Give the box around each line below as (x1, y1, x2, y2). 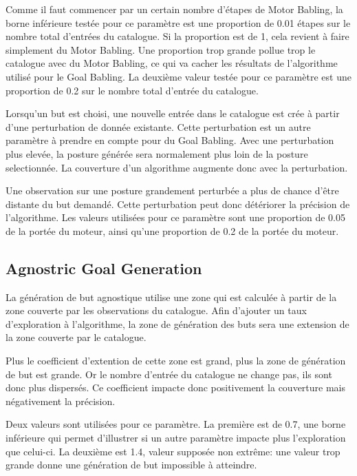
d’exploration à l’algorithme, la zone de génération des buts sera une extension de (6, 316, 349, 331)
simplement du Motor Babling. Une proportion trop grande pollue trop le (6, 42, 316, 56)
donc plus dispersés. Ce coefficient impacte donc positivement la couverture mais (6, 380, 346, 395)
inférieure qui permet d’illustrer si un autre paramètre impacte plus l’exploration (6, 431, 346, 445)
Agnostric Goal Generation (6, 257, 202, 278)
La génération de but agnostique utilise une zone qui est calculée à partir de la (6, 289, 337, 304)
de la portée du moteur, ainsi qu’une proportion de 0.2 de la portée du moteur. (6, 223, 339, 238)
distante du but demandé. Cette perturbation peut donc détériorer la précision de (6, 196, 350, 211)
